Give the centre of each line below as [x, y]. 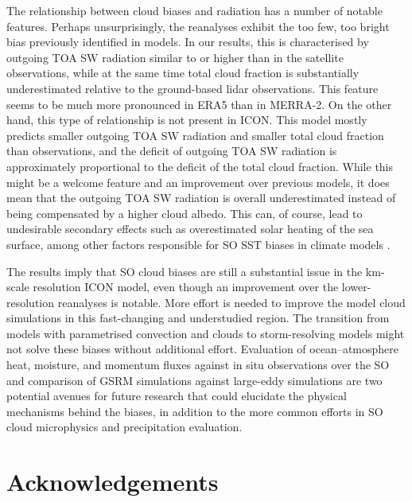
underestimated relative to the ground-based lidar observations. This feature [192, 88]
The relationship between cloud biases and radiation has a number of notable [194, 10]
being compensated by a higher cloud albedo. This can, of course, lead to [185, 213]
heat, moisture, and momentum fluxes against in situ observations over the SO [198, 365]
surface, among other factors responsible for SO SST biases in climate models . [198, 244]
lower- [356, 287]
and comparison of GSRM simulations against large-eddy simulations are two [194, 380]
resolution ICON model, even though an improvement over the [186, 287]
